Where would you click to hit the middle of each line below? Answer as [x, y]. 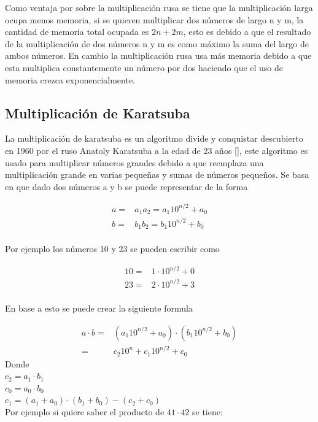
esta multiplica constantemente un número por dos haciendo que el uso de [144, 67]
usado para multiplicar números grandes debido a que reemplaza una [134, 162]
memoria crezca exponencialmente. [70, 79]
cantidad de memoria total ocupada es [77, 32]
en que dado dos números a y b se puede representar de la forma [126, 186]
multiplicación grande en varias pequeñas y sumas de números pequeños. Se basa [157, 175]
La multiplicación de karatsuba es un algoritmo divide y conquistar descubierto [154, 138]
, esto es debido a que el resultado [247, 32]
